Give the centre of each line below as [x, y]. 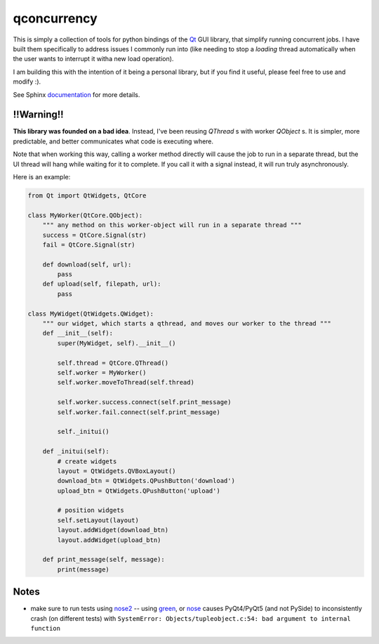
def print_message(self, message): [104, 560]
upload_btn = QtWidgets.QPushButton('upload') [139, 491]
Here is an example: [42, 176]
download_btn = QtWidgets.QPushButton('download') [146, 481]
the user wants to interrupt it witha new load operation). [93, 59]
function [46, 629]
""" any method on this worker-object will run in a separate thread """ [172, 225]
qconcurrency [55, 18]
